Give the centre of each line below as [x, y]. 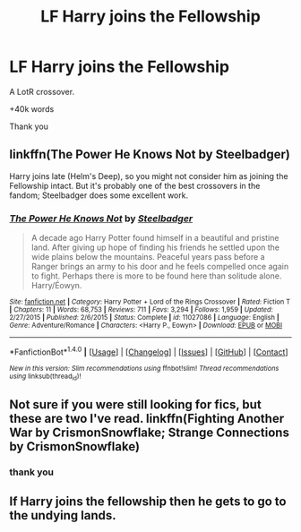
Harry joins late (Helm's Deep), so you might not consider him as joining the [149, 176]
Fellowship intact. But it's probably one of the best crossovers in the [135, 185]
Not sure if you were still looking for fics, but [135, 405]
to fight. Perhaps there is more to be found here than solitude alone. [156, 276]
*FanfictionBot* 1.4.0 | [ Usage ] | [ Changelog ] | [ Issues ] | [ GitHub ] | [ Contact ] [149, 351]
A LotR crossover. [42, 91]
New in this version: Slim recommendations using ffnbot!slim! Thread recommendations [144, 368]
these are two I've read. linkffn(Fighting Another [147, 419]
